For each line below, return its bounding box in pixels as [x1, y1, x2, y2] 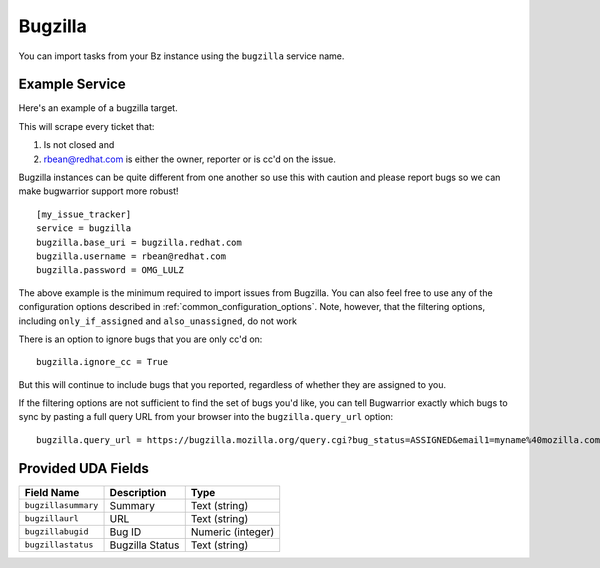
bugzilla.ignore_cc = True [36, 356, 169, 368]
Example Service [18, 76, 126, 93]
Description [109, 485, 167, 499]
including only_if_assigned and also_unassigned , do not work [18, 315, 297, 327]
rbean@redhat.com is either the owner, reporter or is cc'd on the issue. [43, 153, 337, 165]
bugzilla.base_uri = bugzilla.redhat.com [36, 236, 242, 248]
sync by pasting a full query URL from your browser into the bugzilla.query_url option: [18, 411, 394, 423]
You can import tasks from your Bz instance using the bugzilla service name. [18, 50, 345, 62]
